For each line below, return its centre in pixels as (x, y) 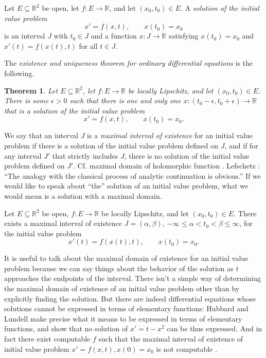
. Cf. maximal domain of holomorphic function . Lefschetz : (167, 166)
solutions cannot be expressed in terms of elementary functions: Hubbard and (126, 308)
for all (88, 45)
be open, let (60, 8)
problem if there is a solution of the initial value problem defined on (111, 145)
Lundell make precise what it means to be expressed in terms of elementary (123, 318)
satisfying (183, 36)
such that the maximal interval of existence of (171, 339)
